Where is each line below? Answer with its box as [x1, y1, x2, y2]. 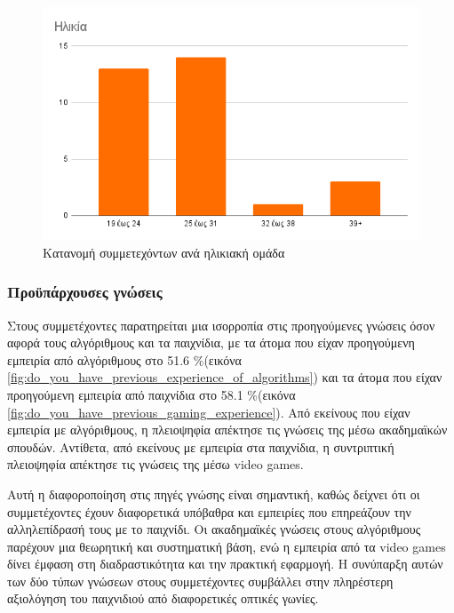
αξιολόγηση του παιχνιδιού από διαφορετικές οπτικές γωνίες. [7, 589, 319, 608]
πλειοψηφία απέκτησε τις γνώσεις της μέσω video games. [7, 455, 304, 474]
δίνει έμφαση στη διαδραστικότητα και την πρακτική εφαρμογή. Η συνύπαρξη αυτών [7, 554, 443, 573]
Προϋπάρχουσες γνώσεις [7, 281, 163, 303]
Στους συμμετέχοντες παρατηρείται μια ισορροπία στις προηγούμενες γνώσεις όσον [7, 315, 435, 334]
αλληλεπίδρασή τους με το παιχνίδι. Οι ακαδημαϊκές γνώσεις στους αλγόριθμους [7, 520, 421, 538]
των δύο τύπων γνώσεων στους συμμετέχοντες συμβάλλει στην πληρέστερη [7, 571, 394, 590]
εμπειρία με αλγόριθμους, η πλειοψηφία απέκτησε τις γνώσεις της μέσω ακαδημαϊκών [7, 420, 448, 439]
